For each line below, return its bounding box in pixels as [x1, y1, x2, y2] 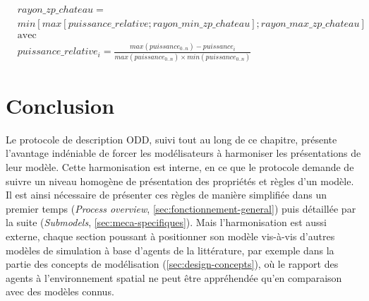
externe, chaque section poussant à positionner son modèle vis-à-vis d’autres [6, 229, 335, 244]
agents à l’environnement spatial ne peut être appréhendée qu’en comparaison [6, 270, 342, 285]
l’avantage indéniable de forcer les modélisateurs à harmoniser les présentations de [6, 146, 361, 160]
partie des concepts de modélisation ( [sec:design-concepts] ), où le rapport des [6, 256, 339, 271]
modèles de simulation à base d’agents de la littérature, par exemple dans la [6, 242, 334, 257]
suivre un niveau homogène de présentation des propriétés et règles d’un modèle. [6, 173, 354, 188]
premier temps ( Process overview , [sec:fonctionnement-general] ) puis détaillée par [6, 201, 356, 216]
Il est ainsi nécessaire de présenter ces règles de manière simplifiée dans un [6, 187, 327, 202]
